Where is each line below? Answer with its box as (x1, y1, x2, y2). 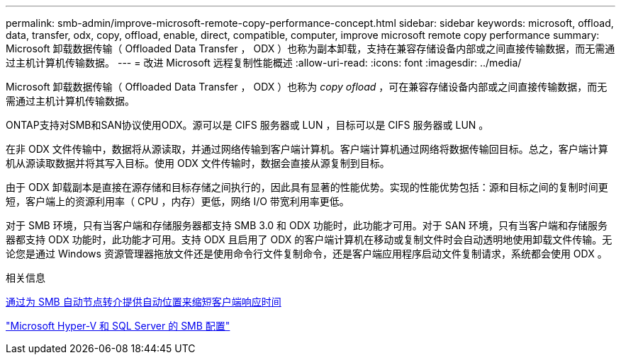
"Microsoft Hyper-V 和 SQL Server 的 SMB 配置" (6, 320, 230, 332)
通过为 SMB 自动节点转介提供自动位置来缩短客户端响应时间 (6, 296, 281, 308)
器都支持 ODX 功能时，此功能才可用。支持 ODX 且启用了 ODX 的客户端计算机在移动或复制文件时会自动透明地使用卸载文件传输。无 (6, 233, 612, 245)
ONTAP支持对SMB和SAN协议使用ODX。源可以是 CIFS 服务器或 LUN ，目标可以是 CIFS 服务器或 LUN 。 (6, 119, 489, 131)
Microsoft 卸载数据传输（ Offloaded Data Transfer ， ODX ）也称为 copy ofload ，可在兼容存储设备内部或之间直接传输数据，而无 (6, 81, 608, 93)
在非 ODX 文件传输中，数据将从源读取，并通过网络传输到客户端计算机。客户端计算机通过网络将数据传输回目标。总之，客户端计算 (6, 143, 608, 155)
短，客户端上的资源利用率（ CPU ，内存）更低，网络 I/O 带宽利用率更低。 (6, 195, 349, 207)
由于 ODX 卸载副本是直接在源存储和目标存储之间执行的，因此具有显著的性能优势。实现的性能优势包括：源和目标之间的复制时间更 (6, 181, 608, 193)
